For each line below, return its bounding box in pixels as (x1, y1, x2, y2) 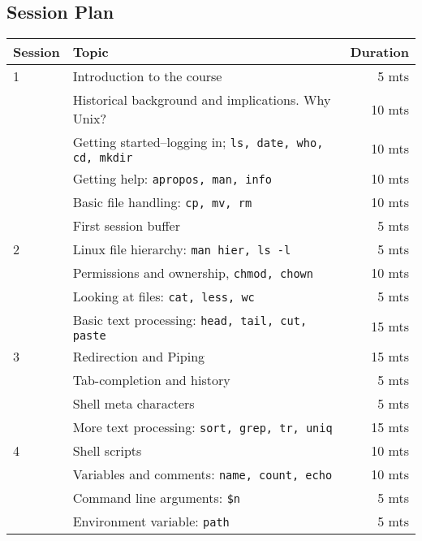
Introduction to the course (72, 67, 222, 86)
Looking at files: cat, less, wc (72, 287, 255, 306)
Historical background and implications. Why (72, 90, 331, 110)
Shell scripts (72, 441, 142, 461)
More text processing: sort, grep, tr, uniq (72, 418, 333, 437)
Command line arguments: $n (72, 488, 240, 508)
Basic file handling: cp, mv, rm (72, 193, 252, 212)
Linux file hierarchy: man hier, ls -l (72, 240, 291, 259)
